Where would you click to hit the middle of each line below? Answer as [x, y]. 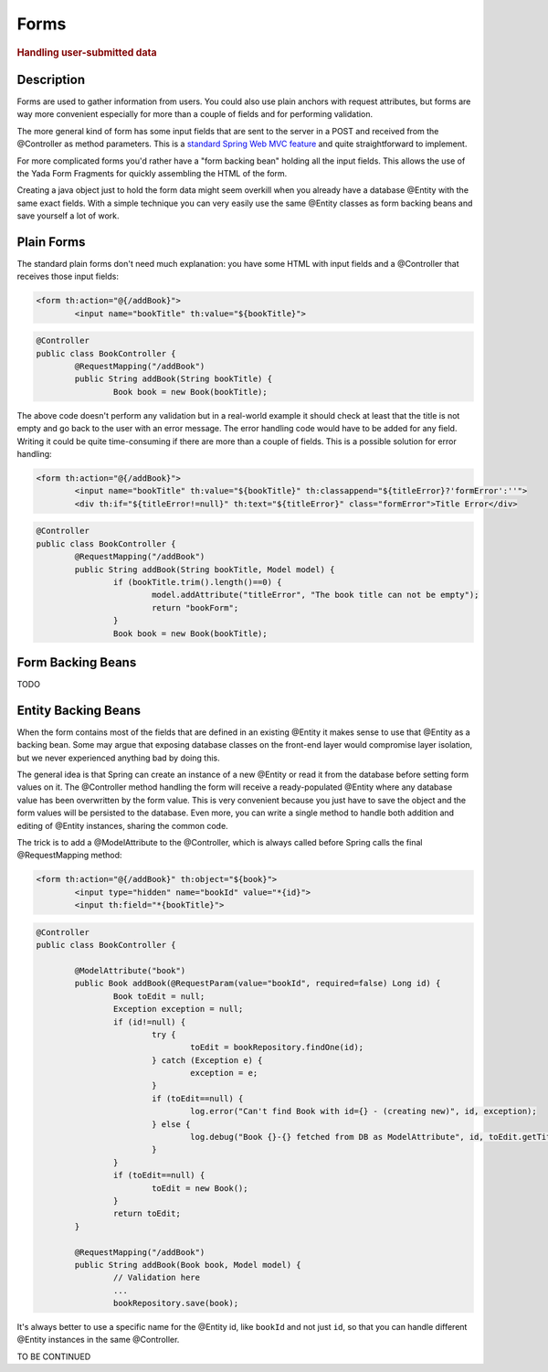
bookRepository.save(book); [176, 1303]
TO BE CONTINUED [54, 1356]
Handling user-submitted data [87, 52]
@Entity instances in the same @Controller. [98, 1340]
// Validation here [157, 1278]
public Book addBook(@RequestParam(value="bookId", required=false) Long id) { [258, 984]
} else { [171, 1124]
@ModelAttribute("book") [130, 970]
